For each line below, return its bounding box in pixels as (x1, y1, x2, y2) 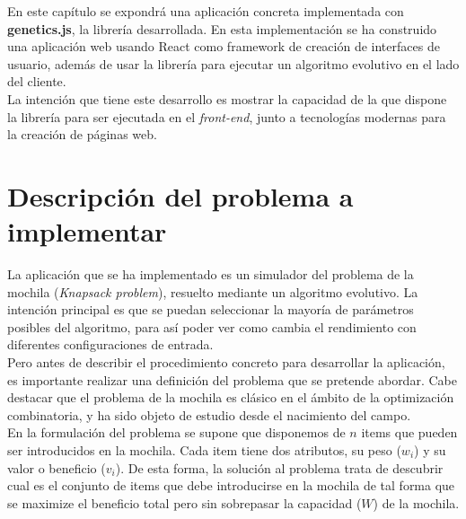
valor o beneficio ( (7, 458, 106, 477)
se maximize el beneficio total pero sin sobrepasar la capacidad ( (7, 493, 362, 512)
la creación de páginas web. (7, 125, 157, 144)
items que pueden (361, 423, 458, 442)
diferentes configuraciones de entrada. (7, 335, 214, 354)
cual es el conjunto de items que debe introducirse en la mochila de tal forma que (7, 476, 455, 495)
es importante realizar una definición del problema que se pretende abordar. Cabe (7, 370, 457, 389)
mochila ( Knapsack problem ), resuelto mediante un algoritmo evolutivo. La (7, 282, 418, 301)
